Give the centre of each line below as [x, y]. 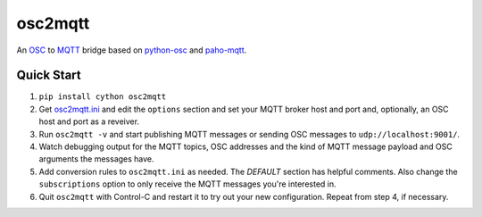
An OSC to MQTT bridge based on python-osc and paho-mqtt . [132, 50]
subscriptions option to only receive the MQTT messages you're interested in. [187, 184]
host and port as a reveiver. [89, 121]
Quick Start [49, 75]
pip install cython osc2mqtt [103, 97]
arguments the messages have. [97, 159]
